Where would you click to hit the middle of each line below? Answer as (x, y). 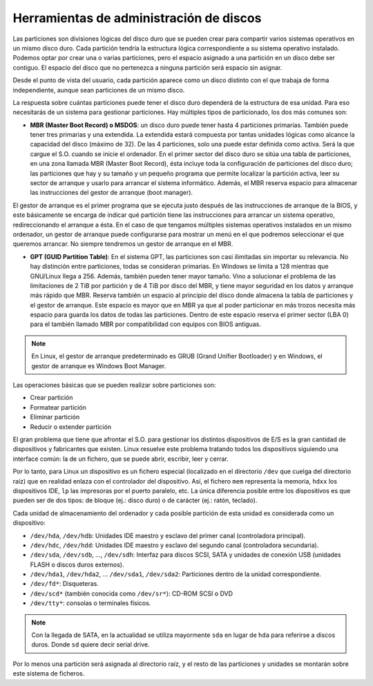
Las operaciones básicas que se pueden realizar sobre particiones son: (114, 385)
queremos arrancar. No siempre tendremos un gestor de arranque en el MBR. (123, 244)
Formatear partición (58, 407)
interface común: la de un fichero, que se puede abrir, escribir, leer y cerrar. (121, 459)
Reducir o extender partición (71, 427)
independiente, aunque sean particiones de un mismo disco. (99, 90)
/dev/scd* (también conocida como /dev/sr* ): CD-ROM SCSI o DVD (132, 593)
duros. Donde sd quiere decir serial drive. (90, 645)
